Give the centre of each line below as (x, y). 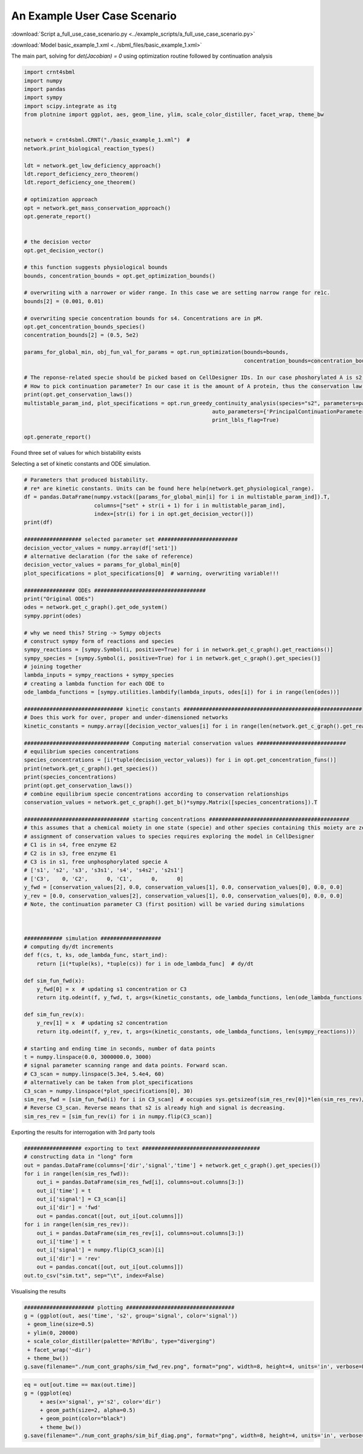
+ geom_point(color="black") (83, 1419)
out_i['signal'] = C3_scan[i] (81, 1199)
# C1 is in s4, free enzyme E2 (70, 845)
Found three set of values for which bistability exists (76, 453)
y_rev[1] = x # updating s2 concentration (102, 1023)
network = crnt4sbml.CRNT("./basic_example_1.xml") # (107, 140)
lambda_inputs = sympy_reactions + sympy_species (99, 675)
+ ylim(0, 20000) (53, 1333)
